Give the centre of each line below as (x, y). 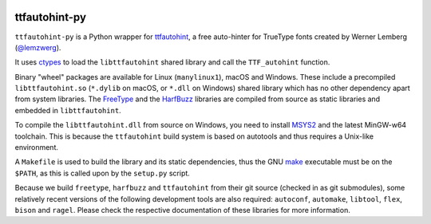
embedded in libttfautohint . (68, 110)
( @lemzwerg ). (38, 47)
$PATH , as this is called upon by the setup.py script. (103, 173)
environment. (37, 147)
